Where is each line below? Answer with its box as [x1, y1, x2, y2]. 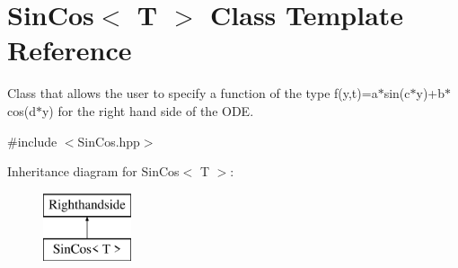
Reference [7, 31, 132, 68]
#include [7, 131, 57, 150]
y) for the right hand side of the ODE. [41, 101, 254, 120]
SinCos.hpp [77, 131, 140, 150]
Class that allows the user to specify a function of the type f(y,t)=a [7, 84, 378, 103]
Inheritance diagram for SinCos [7, 162, 180, 181]
